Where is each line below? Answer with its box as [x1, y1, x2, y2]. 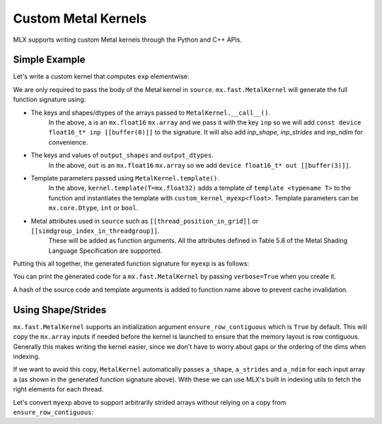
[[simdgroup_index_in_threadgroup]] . [30, 227, 160, 235]
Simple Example [13, 54, 86, 66]
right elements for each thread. [13, 385, 104, 394]
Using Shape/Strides [13, 304, 107, 316]
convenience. [48, 138, 88, 147]
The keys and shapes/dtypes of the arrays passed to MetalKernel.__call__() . [30, 108, 270, 117]
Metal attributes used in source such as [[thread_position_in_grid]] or [30, 217, 258, 225]
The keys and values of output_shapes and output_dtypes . [30, 151, 214, 159]
